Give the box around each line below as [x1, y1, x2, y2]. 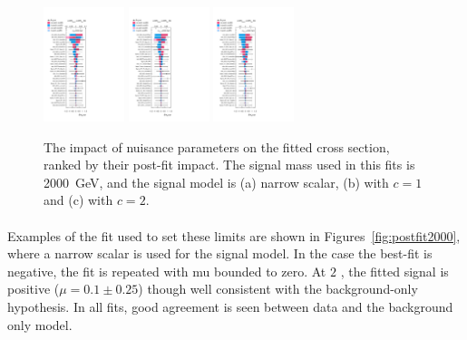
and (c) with [44, 190, 113, 209]
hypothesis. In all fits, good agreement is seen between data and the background [7, 296, 453, 316]
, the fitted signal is [340, 261, 449, 280]
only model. [7, 315, 73, 334]
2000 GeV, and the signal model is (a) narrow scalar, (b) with [44, 172, 389, 191]
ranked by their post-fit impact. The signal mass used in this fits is [44, 155, 415, 174]
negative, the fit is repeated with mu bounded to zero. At [7, 261, 326, 280]
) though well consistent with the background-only [138, 279, 418, 298]
